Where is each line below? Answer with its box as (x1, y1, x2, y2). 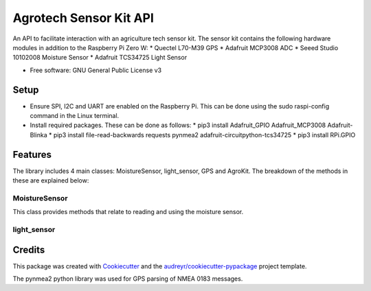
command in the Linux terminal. (30, 112, 120, 120)
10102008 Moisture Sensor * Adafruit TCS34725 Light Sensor (12, 54, 188, 62)
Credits (12, 244, 45, 255)
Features (12, 148, 52, 161)
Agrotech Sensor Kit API (12, 10, 155, 25)
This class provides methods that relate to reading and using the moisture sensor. (12, 208, 244, 216)
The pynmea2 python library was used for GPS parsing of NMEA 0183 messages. (12, 275, 243, 283)
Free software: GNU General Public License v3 (30, 66, 162, 74)
